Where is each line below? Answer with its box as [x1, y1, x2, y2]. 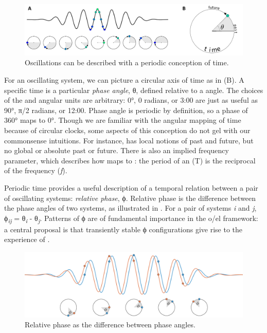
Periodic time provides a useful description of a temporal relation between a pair [4, 182, 258, 193]
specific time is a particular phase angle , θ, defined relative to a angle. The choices [4, 84, 263, 95]
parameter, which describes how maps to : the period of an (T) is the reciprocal [4, 155, 256, 165]
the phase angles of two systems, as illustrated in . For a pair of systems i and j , [4, 202, 257, 213]
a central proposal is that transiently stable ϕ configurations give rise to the [4, 224, 243, 234]
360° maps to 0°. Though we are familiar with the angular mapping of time [4, 115, 241, 125]
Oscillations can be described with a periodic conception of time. [25, 57, 229, 68]
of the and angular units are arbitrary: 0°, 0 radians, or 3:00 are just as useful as [4, 95, 258, 105]
